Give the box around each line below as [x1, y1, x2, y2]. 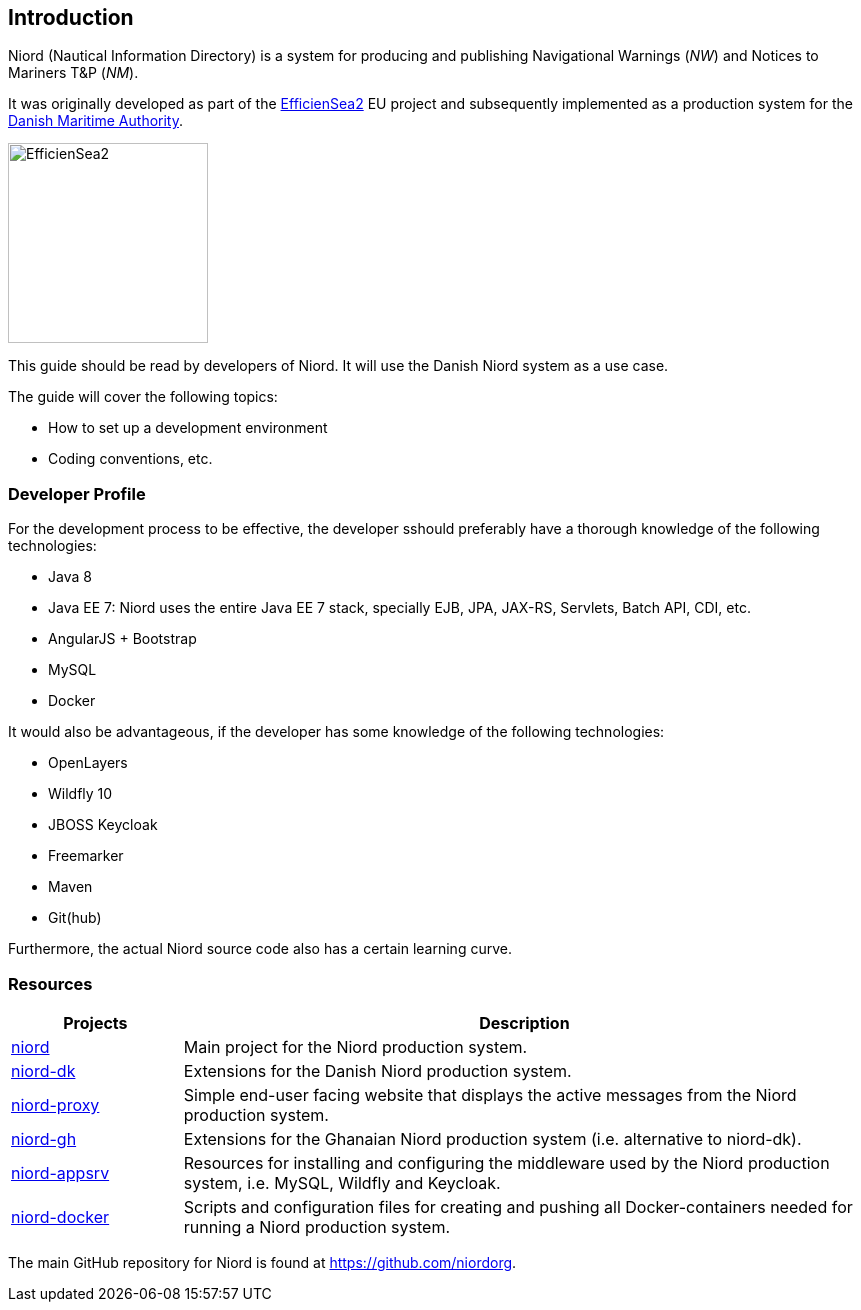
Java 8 [48, 568, 92, 586]
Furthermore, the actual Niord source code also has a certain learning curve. [8, 940, 512, 958]
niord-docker [11, 1206, 110, 1227]
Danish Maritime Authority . [8, 112, 184, 130]
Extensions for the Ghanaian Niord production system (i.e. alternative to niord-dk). [183, 1128, 802, 1149]
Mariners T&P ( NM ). [8, 64, 139, 82]
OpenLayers [48, 754, 128, 772]
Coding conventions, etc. [48, 450, 213, 468]
